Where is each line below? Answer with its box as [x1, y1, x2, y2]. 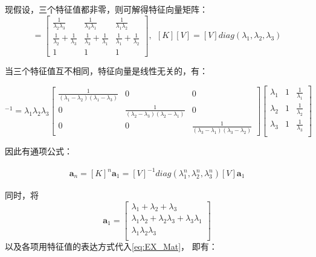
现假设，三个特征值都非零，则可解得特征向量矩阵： [5, 3, 208, 15]
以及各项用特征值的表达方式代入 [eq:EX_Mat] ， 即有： [5, 240, 218, 253]
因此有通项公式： [5, 144, 73, 157]
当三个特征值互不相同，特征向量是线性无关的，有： [5, 65, 208, 77]
